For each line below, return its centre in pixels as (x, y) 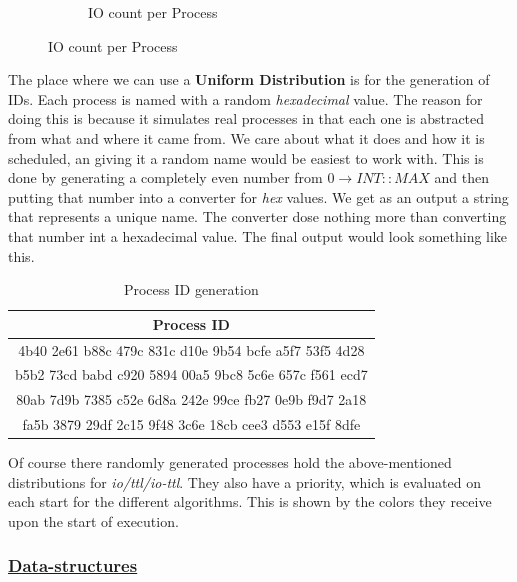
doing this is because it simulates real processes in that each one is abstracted (246, 118)
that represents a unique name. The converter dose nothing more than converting (257, 216)
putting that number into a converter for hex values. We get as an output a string (258, 196)
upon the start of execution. (93, 520)
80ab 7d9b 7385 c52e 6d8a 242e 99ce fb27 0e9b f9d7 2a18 (191, 399)
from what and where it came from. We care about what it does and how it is (246, 137)
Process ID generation (191, 289)
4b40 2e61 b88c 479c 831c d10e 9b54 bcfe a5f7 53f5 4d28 (191, 349)
